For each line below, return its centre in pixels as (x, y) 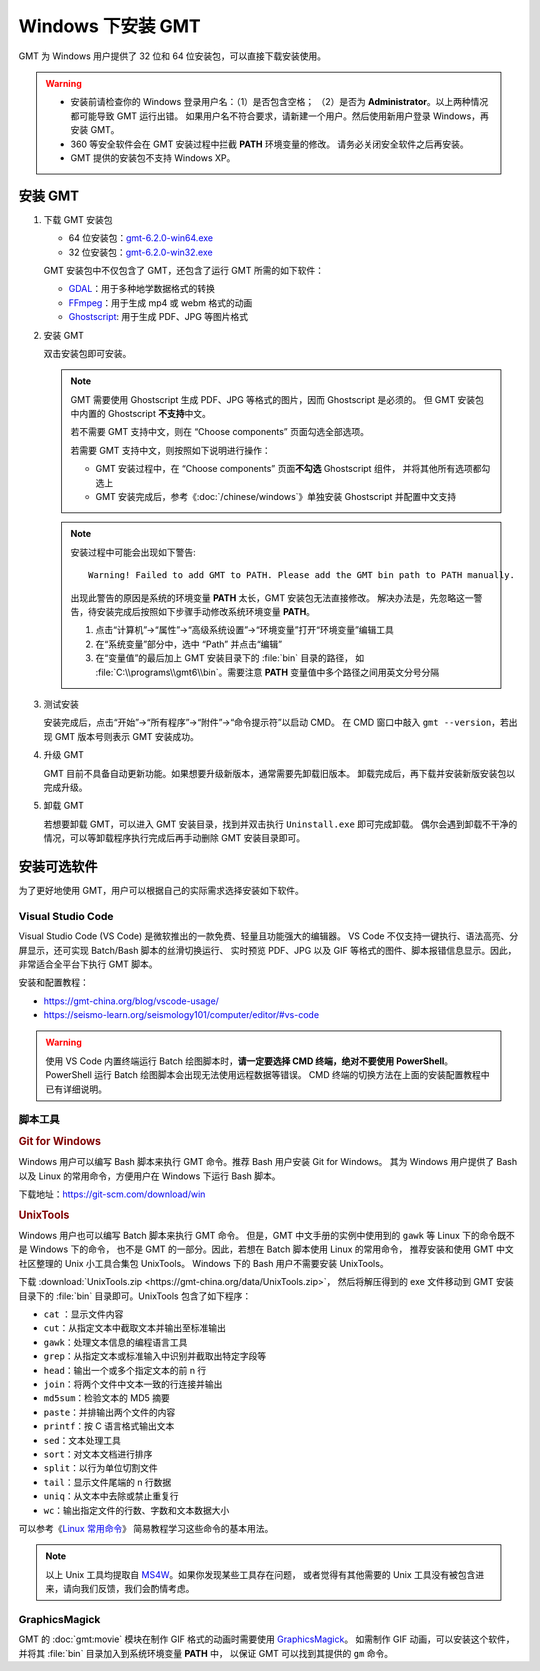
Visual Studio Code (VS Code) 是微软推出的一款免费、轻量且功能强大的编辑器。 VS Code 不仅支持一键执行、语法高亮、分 (268, 936)
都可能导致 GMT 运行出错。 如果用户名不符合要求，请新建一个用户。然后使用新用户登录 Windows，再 (279, 116)
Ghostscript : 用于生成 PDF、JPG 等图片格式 (158, 317)
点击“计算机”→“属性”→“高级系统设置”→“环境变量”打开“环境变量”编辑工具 (245, 630)
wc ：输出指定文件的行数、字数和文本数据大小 (136, 1510)
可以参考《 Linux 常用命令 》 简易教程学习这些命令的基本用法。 (146, 1528)
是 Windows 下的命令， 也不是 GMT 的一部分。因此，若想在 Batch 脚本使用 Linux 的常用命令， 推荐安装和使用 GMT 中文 (266, 1249)
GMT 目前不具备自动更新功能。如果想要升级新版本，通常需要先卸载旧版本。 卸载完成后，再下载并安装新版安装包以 (279, 773)
